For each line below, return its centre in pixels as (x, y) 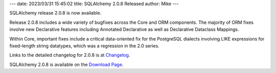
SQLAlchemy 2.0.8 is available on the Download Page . (66, 64)
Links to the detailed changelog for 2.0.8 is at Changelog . (70, 55)
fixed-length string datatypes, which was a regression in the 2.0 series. (84, 46)
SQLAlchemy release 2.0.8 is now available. (55, 13)
